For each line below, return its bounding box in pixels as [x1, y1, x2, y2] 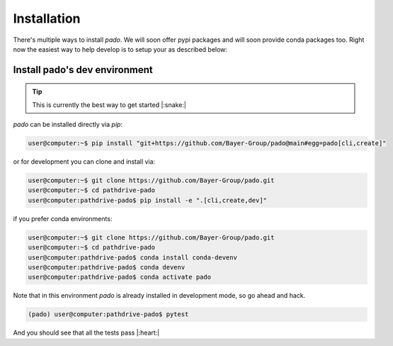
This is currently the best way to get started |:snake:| [32, 100, 187, 109]
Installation [13, 11, 81, 26]
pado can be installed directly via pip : [13, 121, 123, 129]
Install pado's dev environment [13, 64, 153, 76]
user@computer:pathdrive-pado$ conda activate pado [28, 273, 212, 281]
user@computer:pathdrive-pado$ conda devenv [28, 263, 186, 271]
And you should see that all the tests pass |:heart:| [13, 328, 160, 337]
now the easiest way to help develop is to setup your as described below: [13, 45, 228, 53]
